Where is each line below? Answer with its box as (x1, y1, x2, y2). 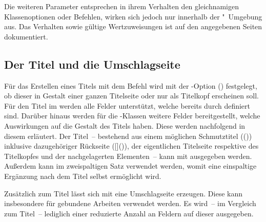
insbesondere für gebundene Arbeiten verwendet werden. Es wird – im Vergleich (4, 198, 256, 209)
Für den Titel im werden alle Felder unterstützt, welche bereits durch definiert (4, 100, 251, 111)
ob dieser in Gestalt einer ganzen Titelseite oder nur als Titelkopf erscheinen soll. (4, 90, 259, 101)
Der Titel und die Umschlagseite (4, 56, 180, 72)
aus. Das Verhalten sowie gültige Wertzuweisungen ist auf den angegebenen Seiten (4, 21, 262, 32)
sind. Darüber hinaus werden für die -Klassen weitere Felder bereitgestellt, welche (4, 110, 260, 121)
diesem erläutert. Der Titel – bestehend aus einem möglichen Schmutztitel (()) (4, 130, 252, 141)
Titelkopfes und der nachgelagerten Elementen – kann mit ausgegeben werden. (4, 150, 252, 161)
